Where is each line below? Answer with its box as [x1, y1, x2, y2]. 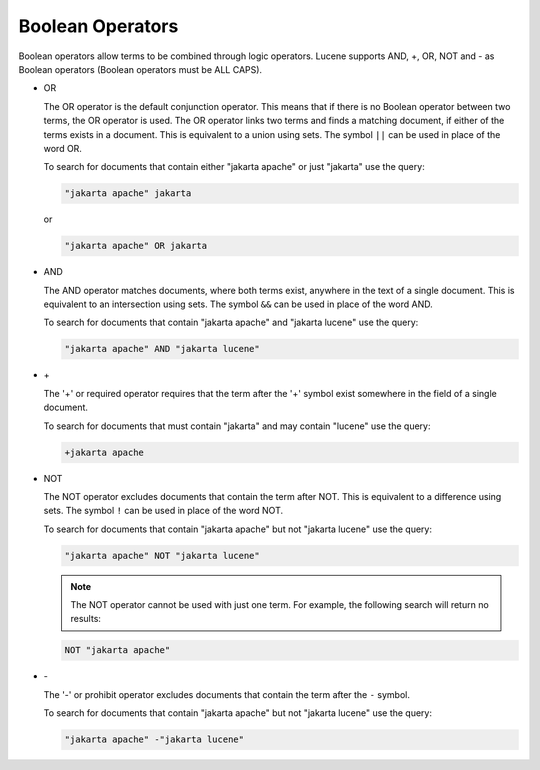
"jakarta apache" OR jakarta [64, 240, 208, 252]
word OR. [43, 142, 82, 154]
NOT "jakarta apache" [64, 645, 171, 656]
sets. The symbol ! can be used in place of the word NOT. [43, 505, 284, 517]
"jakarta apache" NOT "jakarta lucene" [64, 550, 260, 561]
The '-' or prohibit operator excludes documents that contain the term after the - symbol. [43, 688, 410, 700]
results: [70, 613, 102, 625]
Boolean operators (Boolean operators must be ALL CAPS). [18, 63, 263, 75]
